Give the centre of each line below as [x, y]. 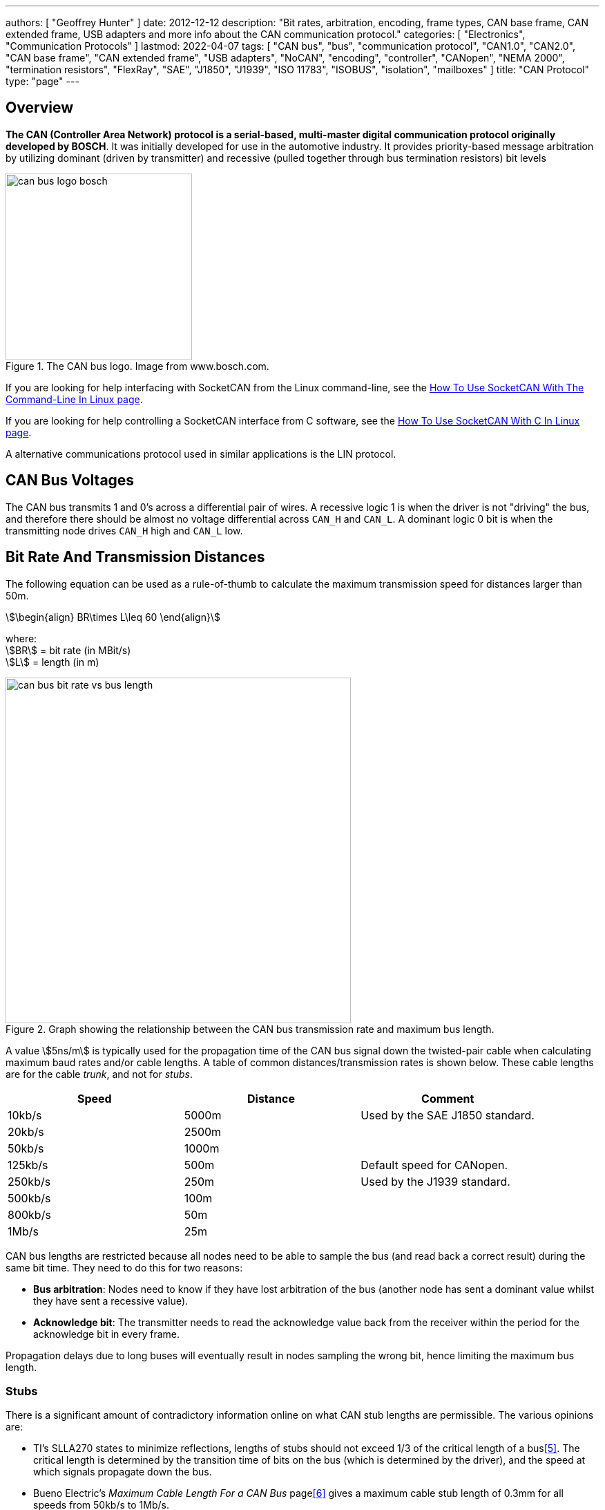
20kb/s [26, 1131]
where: [21, 638]
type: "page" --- [42, 81]
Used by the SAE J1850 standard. [448, 1115]
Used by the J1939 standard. [435, 1181]
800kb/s [29, 1214]
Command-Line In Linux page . [74, 399]
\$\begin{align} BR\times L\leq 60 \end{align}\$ [113, 617]
